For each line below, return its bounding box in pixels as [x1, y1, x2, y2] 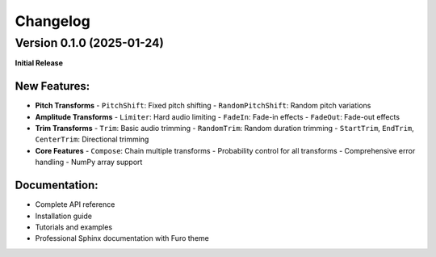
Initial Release [15, 58, 64, 68]
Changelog [15, 12, 90, 30]
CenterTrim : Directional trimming [35, 134, 149, 145]
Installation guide [35, 211, 93, 221]
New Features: [15, 79, 90, 93]
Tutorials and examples [35, 222, 113, 232]
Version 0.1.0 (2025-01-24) [15, 36, 165, 50]
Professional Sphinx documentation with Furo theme [35, 234, 209, 243]
